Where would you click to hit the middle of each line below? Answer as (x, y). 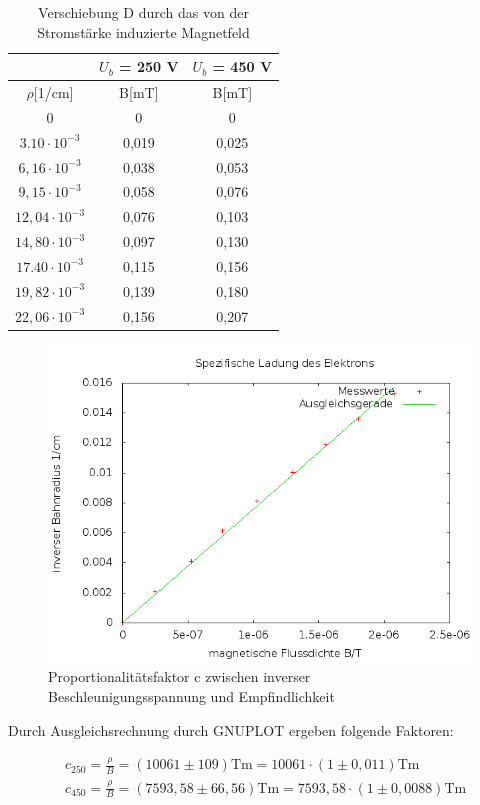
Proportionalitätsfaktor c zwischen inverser (179, 676)
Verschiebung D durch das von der (143, 12)
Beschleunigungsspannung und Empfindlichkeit (191, 695)
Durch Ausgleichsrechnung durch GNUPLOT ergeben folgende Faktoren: (231, 729)
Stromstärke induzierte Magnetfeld (143, 31)
